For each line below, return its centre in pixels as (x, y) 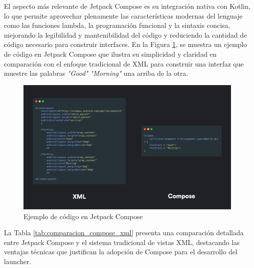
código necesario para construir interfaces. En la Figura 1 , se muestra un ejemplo (126, 44)
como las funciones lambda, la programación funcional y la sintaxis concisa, (117, 25)
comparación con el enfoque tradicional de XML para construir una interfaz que (124, 63)
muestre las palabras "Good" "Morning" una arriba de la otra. (96, 73)
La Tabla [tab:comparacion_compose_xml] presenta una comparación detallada (124, 233)
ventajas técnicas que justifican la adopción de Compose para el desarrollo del (121, 252)
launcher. (18, 261)
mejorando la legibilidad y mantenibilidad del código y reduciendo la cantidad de (126, 34)
